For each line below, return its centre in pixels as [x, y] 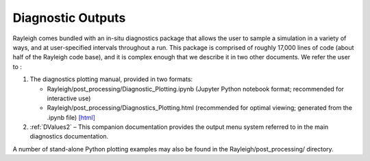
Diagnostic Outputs [69, 18]
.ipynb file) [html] [71, 117]
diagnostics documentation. [69, 136]
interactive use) [69, 98]
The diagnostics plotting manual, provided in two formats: [111, 79]
